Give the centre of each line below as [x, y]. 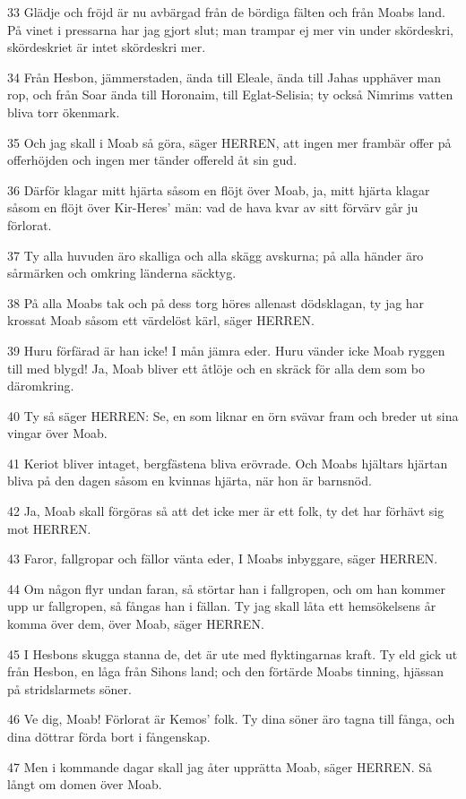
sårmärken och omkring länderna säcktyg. [122, 273]
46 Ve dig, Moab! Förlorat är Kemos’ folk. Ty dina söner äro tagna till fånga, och [231, 719]
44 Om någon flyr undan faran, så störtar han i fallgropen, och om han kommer [226, 588]
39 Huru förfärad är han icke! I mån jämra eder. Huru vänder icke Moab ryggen [226, 350]
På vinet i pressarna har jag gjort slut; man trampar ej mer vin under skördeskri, [231, 29]
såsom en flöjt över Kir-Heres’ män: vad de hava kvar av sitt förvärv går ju [213, 207]
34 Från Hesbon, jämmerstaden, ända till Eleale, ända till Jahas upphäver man [224, 77]
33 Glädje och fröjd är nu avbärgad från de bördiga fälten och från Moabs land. [226, 12]
